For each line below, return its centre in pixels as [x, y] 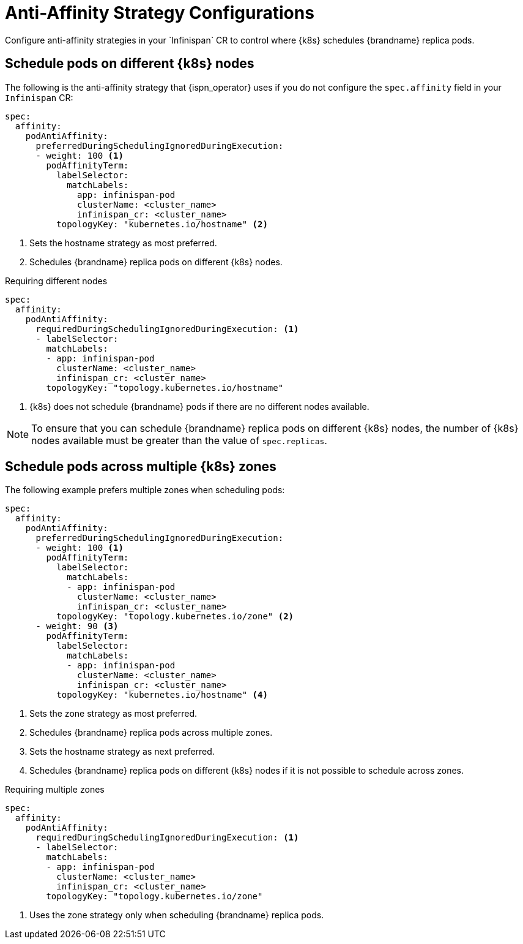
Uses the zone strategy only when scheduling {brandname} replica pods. [177, 915]
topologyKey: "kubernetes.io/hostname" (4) [162, 695]
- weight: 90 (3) [77, 626]
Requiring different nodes [56, 281]
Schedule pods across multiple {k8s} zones [141, 467]
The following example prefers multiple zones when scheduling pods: [145, 490]
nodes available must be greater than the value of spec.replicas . [179, 440]
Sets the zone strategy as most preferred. [113, 714]
